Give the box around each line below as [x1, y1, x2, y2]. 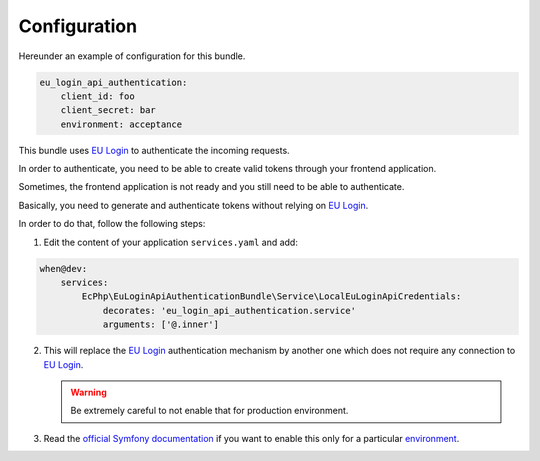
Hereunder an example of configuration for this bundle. [18, 50, 246, 62]
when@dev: [39, 263, 88, 274]
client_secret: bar [60, 105, 157, 116]
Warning [70, 386, 107, 398]
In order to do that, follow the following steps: [18, 218, 206, 230]
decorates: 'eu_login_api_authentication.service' [102, 305, 357, 316]
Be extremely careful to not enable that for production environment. [70, 405, 349, 417]
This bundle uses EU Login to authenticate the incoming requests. [18, 144, 290, 156]
